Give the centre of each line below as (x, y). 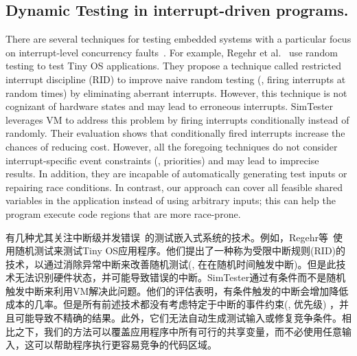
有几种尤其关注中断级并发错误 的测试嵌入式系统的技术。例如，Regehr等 (167, 237)
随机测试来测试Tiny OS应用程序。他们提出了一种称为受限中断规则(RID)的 (180, 251)
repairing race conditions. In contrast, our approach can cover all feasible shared (174, 187)
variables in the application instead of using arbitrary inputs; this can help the (171, 200)
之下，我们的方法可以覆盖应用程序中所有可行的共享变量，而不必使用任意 (178, 331)
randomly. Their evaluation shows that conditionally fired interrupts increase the (175, 133)
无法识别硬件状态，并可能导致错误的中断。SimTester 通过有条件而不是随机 (180, 277)
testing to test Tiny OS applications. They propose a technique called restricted (173, 66)
